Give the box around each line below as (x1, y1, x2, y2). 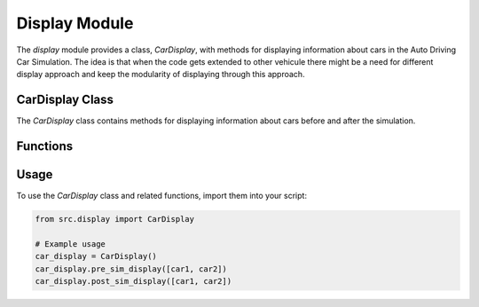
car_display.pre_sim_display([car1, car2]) (35, 264, 228, 274)
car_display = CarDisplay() (35, 251, 157, 262)
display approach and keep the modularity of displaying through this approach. (16, 69, 305, 80)
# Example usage (35, 239, 106, 248)
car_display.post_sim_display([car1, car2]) (35, 276, 232, 287)
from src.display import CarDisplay (35, 214, 195, 224)
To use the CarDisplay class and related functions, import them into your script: (16, 191, 308, 201)
